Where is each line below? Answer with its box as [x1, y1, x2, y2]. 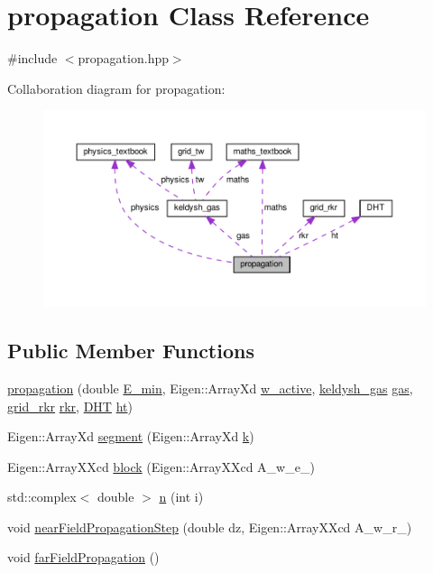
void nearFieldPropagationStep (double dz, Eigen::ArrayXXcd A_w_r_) [7, 517, 412, 536]
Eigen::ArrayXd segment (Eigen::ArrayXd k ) [7, 427, 254, 446]
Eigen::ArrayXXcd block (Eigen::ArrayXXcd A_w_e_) [7, 457, 315, 476]
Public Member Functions [7, 337, 254, 365]
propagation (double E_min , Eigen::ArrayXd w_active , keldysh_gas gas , [7, 378, 413, 397]
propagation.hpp [78, 49, 169, 68]
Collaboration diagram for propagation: [7, 79, 226, 97]
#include [7, 49, 58, 68]
